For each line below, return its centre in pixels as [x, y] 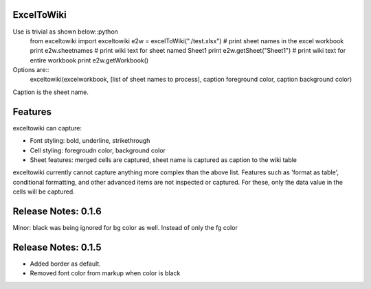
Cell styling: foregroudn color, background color [98, 150]
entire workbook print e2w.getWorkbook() [89, 60]
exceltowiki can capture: [47, 128]
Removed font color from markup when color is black [105, 273]
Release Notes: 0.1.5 [57, 247]
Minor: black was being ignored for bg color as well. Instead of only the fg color [125, 228]
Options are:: [31, 70]
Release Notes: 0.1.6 [57, 211]
